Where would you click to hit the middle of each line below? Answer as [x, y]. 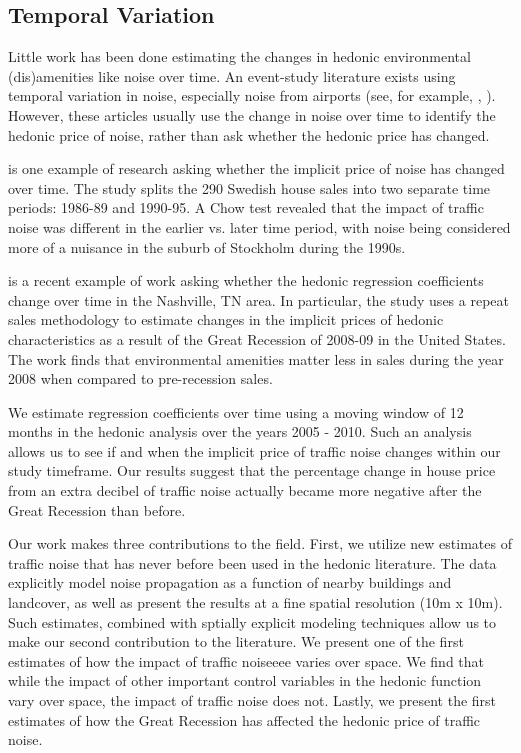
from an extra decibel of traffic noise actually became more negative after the [245, 490]
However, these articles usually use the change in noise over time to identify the [252, 114]
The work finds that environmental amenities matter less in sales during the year [256, 358]
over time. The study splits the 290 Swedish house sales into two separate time [249, 187]
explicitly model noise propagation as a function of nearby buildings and [230, 582]
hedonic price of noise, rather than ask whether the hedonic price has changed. [249, 134]
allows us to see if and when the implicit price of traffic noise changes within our [254, 450]
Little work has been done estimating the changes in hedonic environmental [239, 56]
